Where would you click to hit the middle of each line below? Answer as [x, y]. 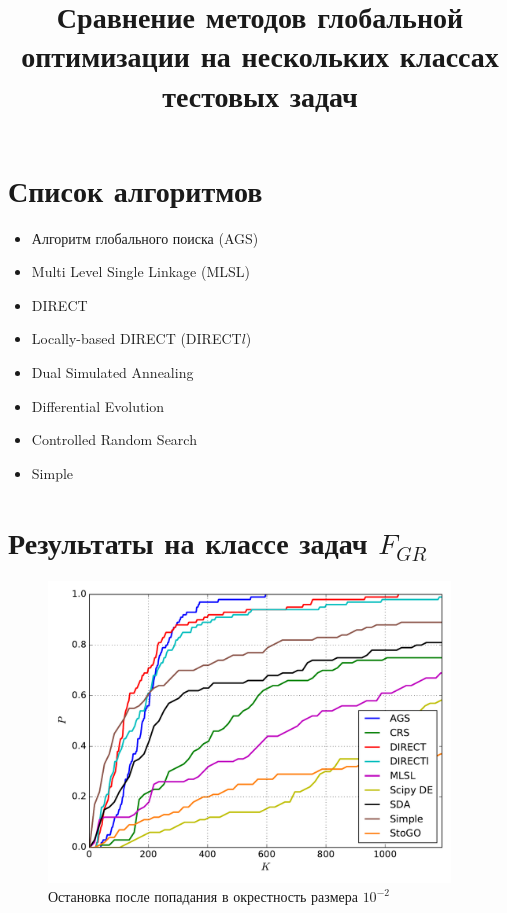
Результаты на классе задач [188, 541]
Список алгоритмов [135, 189]
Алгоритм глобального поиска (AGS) [145, 237]
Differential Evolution [98, 405]
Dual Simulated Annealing [112, 372]
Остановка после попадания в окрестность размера [203, 896]
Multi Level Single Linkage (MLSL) [140, 271]
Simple [52, 472]
